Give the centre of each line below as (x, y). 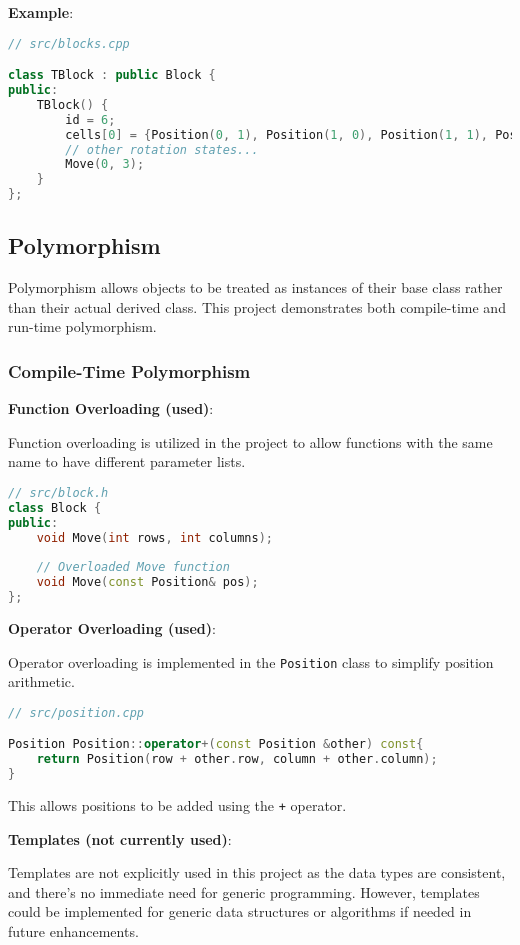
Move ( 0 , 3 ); (105, 164)
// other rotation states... (162, 149)
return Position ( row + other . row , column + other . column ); (237, 759)
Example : (41, 12)
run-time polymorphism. (82, 326)
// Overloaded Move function (133, 567)
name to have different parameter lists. (127, 461)
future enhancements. (73, 931)
